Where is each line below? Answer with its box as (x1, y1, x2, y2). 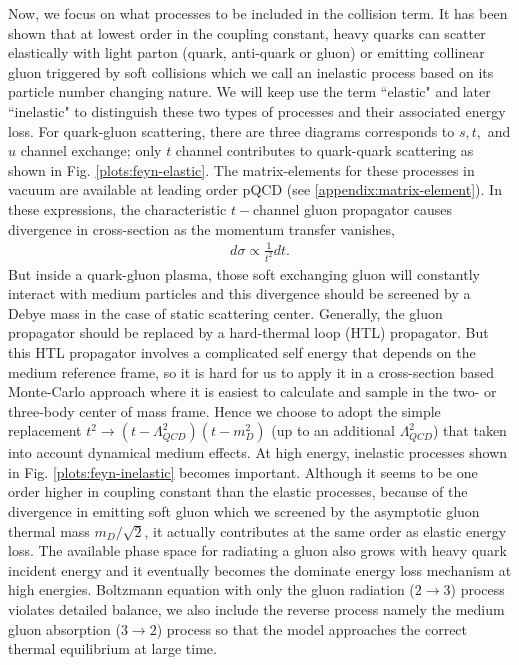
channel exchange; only (20, 140, 162, 161)
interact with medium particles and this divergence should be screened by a (8, 283, 471, 304)
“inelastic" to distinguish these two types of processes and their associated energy (8, 100, 506, 121)
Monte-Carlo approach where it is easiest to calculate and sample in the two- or (8, 381, 497, 402)
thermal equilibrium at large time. (8, 638, 217, 659)
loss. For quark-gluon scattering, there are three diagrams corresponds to (8, 120, 455, 141)
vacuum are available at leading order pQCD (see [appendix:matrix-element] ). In (8, 179, 502, 200)
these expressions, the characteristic (8, 198, 227, 219)
